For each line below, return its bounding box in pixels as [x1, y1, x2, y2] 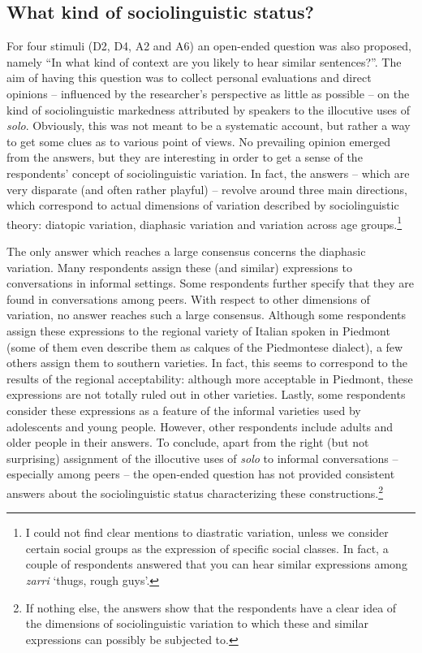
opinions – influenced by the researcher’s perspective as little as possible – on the [6, 84, 410, 102]
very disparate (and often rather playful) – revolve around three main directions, [6, 180, 408, 197]
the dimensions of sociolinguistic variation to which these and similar [25, 615, 368, 632]
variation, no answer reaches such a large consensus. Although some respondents [6, 306, 407, 323]
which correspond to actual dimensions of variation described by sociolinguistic [6, 197, 399, 214]
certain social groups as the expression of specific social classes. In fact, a [25, 539, 389, 556]
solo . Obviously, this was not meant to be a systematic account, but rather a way [6, 117, 411, 134]
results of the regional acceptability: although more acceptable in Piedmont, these [6, 370, 413, 387]
